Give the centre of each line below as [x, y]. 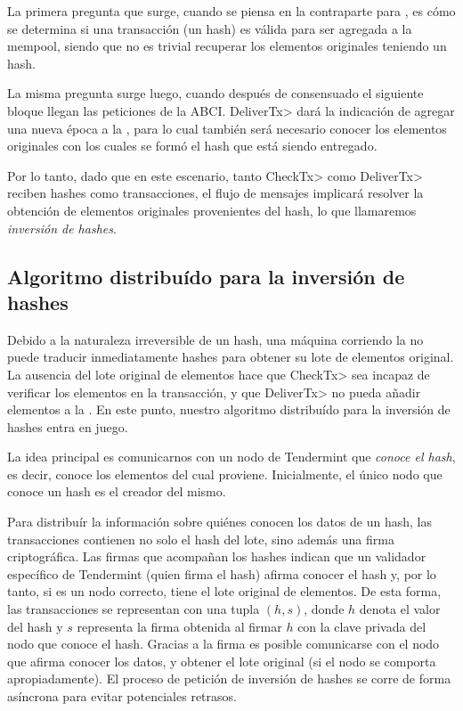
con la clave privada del [362, 626]
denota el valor [400, 609]
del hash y [35, 626]
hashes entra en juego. [68, 426]
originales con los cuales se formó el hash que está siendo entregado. [192, 146]
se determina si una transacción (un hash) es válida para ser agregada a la [210, 28]
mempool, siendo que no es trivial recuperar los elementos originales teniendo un [227, 46]
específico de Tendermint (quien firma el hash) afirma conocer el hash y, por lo [222, 573]
